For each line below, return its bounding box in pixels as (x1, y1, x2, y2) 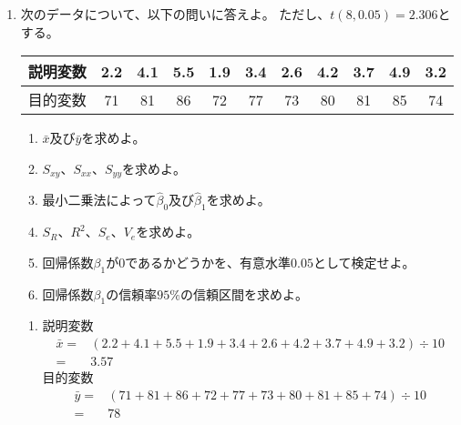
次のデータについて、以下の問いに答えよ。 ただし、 (20, 5, 331, 23)
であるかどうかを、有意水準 (125, 252, 292, 271)
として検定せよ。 (312, 252, 415, 271)
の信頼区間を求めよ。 (179, 284, 308, 303)
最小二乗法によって (42, 190, 157, 209)
